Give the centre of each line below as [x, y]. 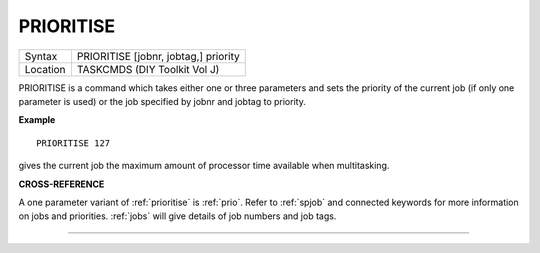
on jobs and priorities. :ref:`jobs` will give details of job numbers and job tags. [177, 216]
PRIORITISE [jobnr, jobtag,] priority [158, 56]
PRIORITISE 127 [73, 143]
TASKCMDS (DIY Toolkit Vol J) [148, 69]
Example [37, 120]
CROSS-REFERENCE [61, 184]
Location [45, 69]
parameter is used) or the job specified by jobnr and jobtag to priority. [162, 101]
